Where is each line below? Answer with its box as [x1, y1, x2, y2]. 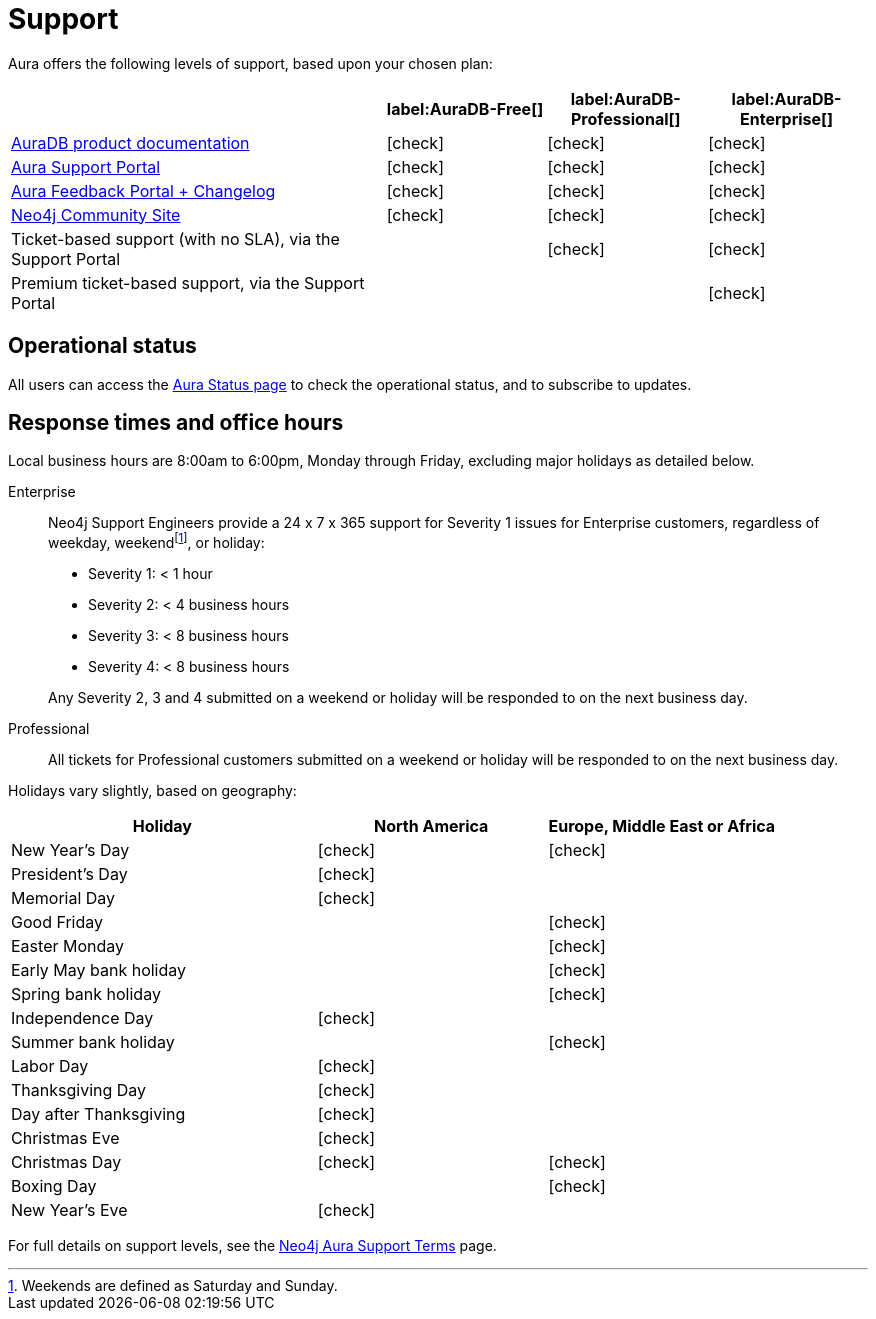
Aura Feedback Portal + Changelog [11, 180, 276, 201]
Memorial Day [11, 888, 116, 909]
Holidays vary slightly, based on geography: [8, 782, 297, 800]
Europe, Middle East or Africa [548, 816, 776, 837]
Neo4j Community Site [11, 204, 181, 225]
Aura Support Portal [11, 156, 161, 177]
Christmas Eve [11, 1128, 120, 1149]
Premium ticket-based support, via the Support [11, 272, 365, 293]
